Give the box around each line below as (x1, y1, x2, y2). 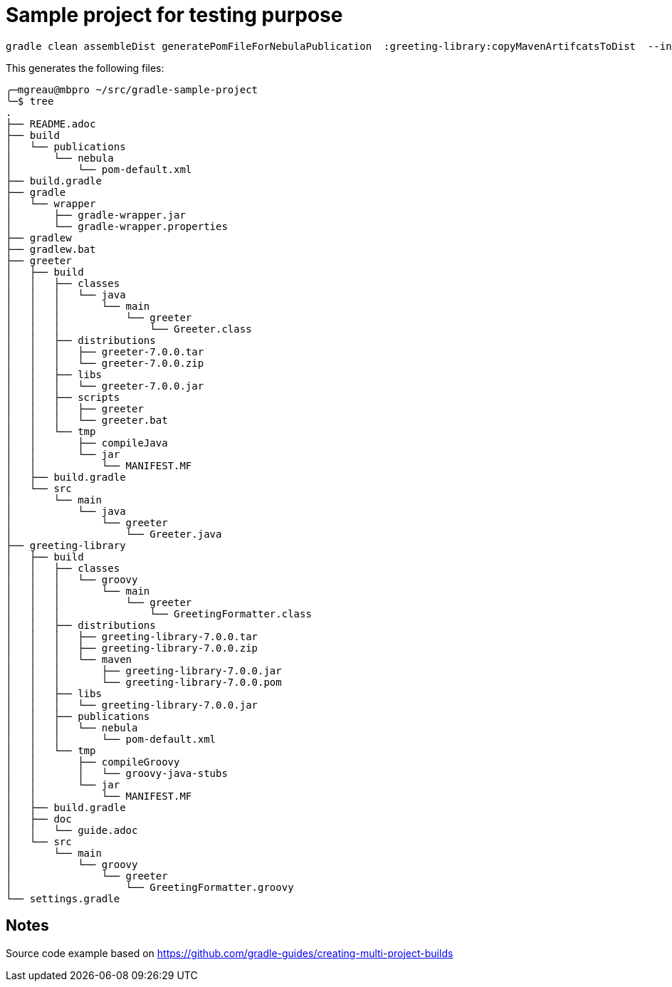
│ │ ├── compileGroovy (6, 756, 180, 768)
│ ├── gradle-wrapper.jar (6, 209, 186, 221)
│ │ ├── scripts (6, 391, 120, 403)
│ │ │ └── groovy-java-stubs (6, 767, 228, 779)
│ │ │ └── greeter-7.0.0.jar (6, 380, 204, 392)
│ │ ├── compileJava (6, 437, 168, 449)
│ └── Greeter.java (6, 528, 222, 540)
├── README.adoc (6, 117, 96, 130)
